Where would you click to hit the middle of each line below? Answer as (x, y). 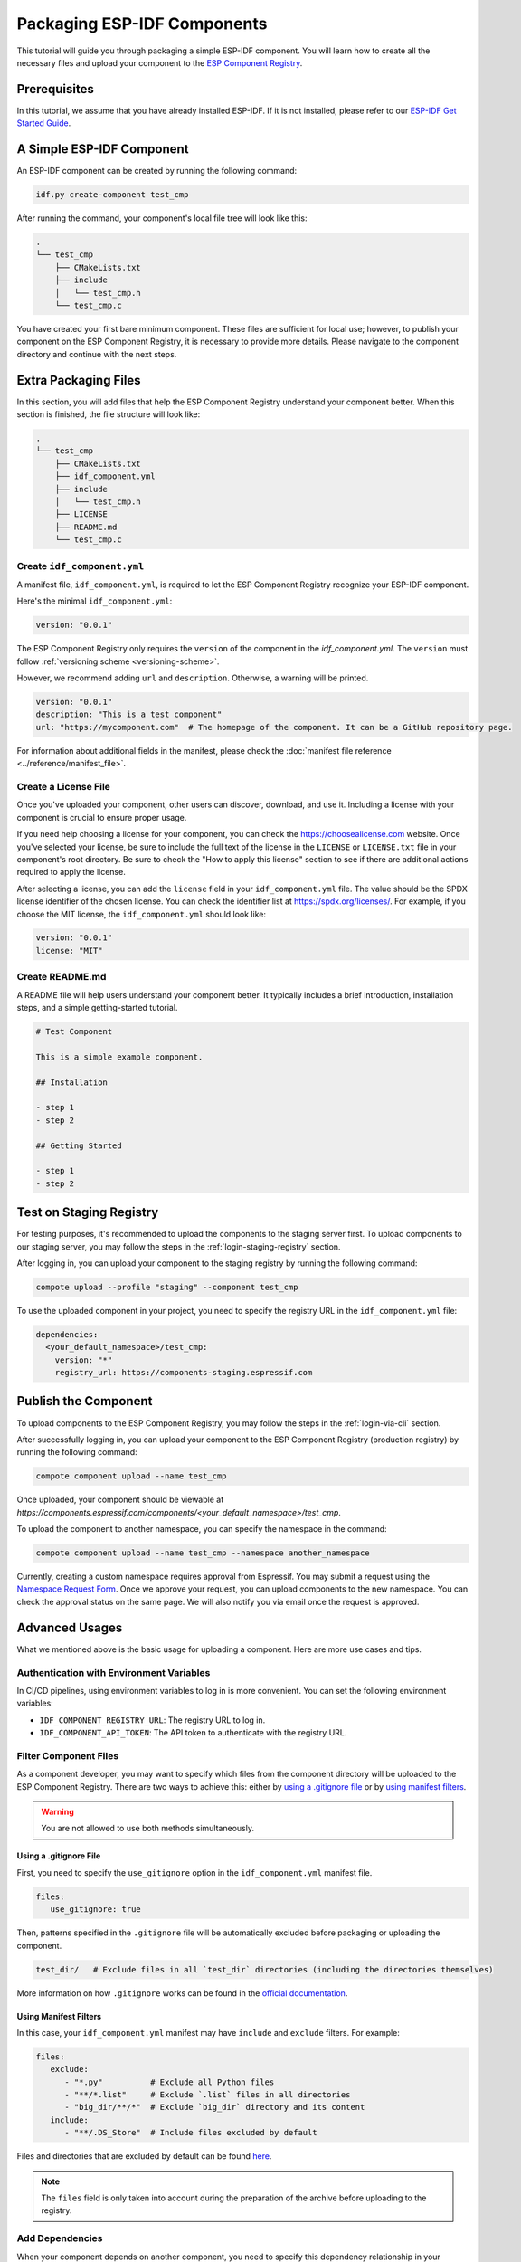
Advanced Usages (70, 1627)
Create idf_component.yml (81, 565)
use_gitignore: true (96, 1910)
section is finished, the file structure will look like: (109, 414)
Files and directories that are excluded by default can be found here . (144, 2156)
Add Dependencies (60, 2238)
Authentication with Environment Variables (114, 1672)
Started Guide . (44, 123)
